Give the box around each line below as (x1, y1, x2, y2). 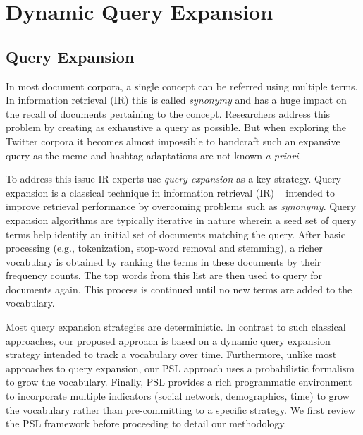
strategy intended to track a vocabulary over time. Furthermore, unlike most (6, 347, 337, 362)
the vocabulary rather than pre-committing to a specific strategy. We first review (6, 402, 355, 417)
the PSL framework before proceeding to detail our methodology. (6, 416, 287, 431)
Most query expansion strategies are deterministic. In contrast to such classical (6, 319, 346, 334)
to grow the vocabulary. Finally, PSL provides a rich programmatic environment (6, 374, 352, 389)
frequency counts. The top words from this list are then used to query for (6, 268, 323, 283)
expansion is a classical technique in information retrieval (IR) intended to (6, 185, 335, 200)
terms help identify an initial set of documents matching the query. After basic (6, 226, 345, 241)
